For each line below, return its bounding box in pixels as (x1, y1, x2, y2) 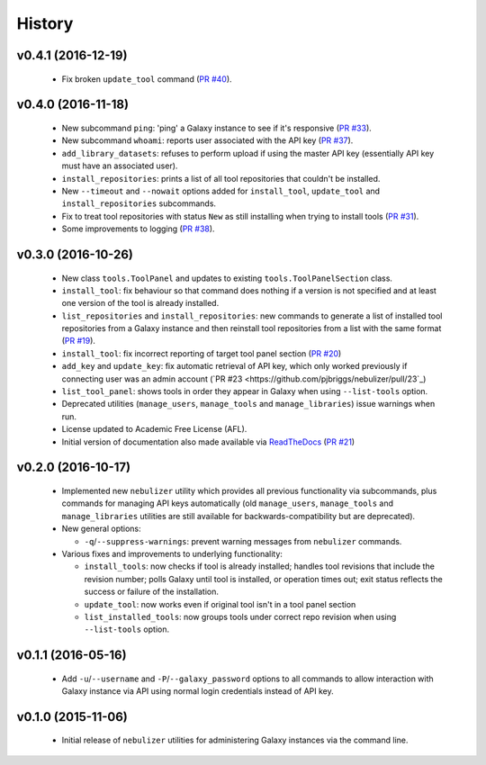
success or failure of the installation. (84, 586, 220, 598)
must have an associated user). (61, 160, 178, 171)
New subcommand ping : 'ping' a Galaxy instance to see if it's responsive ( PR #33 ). (61, 122, 373, 133)
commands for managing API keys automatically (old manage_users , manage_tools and (61, 498, 394, 508)
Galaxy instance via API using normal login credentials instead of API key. (61, 686, 334, 697)
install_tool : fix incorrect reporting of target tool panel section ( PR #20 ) (61, 347, 342, 359)
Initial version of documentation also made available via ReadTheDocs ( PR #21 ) (61, 436, 355, 447)
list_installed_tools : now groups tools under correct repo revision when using (84, 611, 397, 622)
